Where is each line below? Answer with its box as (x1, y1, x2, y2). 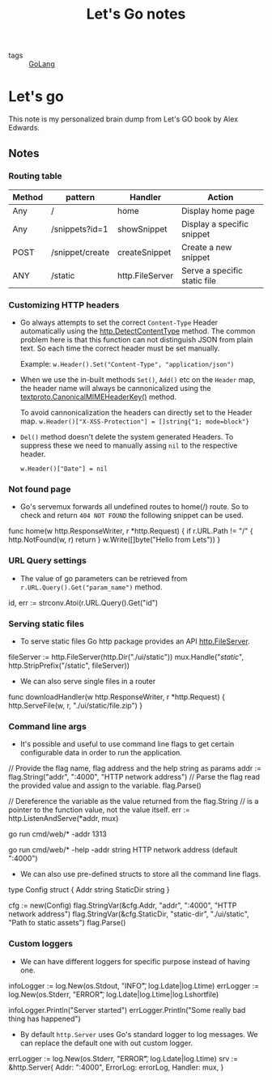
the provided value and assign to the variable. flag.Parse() (8, 780, 202, 790)
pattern (66, 191, 96, 202)
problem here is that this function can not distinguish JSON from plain (19, 335, 253, 345)
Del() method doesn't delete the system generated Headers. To (19, 432, 234, 442)
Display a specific (181, 218, 249, 229)
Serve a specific (181, 265, 243, 276)
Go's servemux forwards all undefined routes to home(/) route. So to (19, 502, 249, 512)
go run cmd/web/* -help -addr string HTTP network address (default (8, 845, 238, 855)
